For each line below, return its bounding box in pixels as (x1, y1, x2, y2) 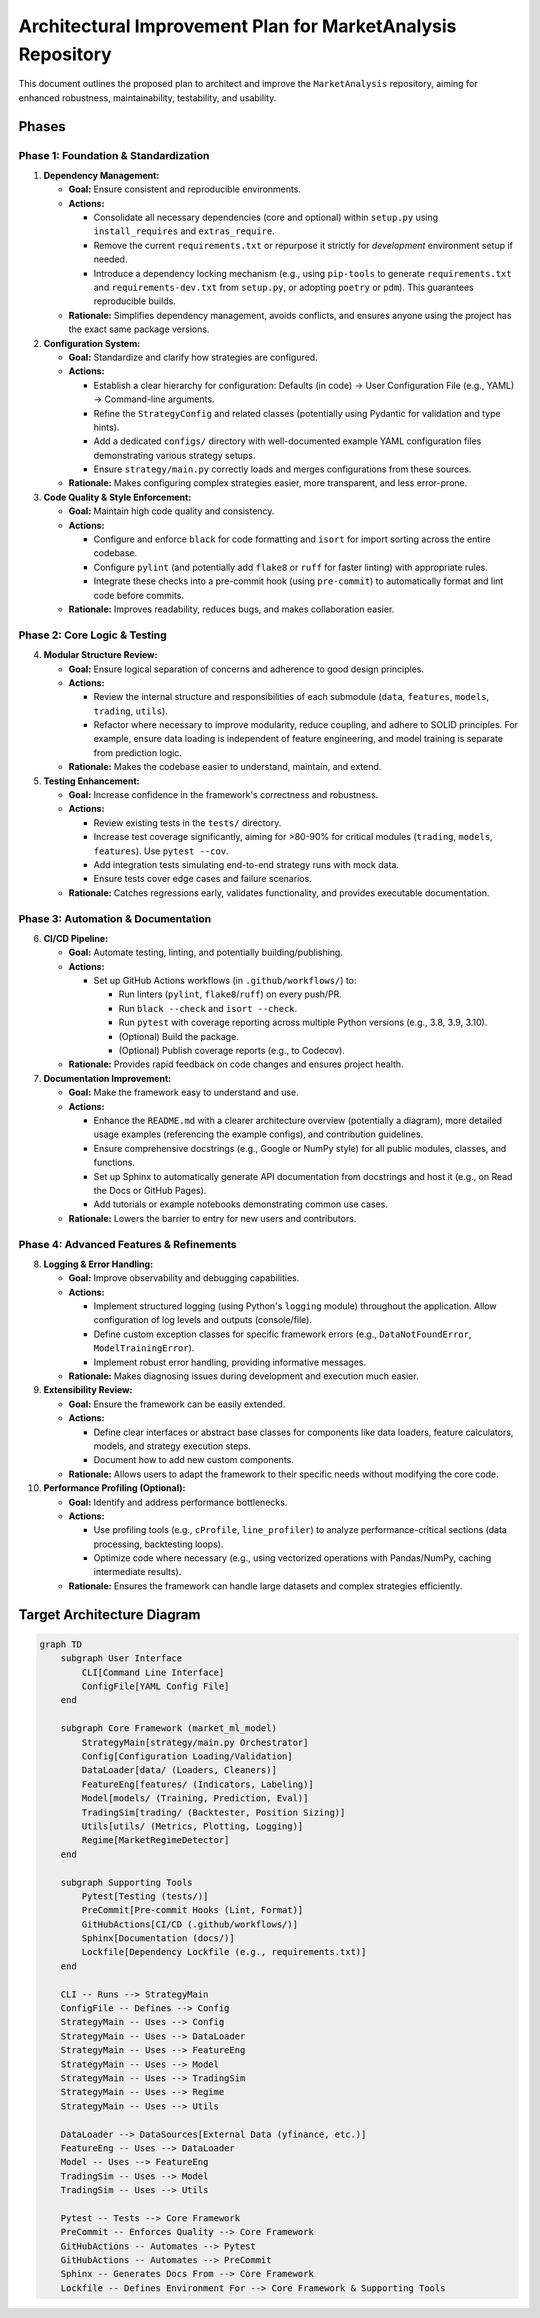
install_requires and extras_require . (93, 225, 275, 237)
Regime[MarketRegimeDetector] (81, 1835, 230, 1846)
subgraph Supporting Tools (60, 1876, 194, 1888)
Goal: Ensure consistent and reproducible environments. (68, 183, 302, 195)
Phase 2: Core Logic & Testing (18, 628, 167, 642)
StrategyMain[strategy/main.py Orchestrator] (81, 1736, 309, 1748)
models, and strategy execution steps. (93, 1440, 252, 1452)
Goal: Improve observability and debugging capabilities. (68, 1272, 300, 1284)
